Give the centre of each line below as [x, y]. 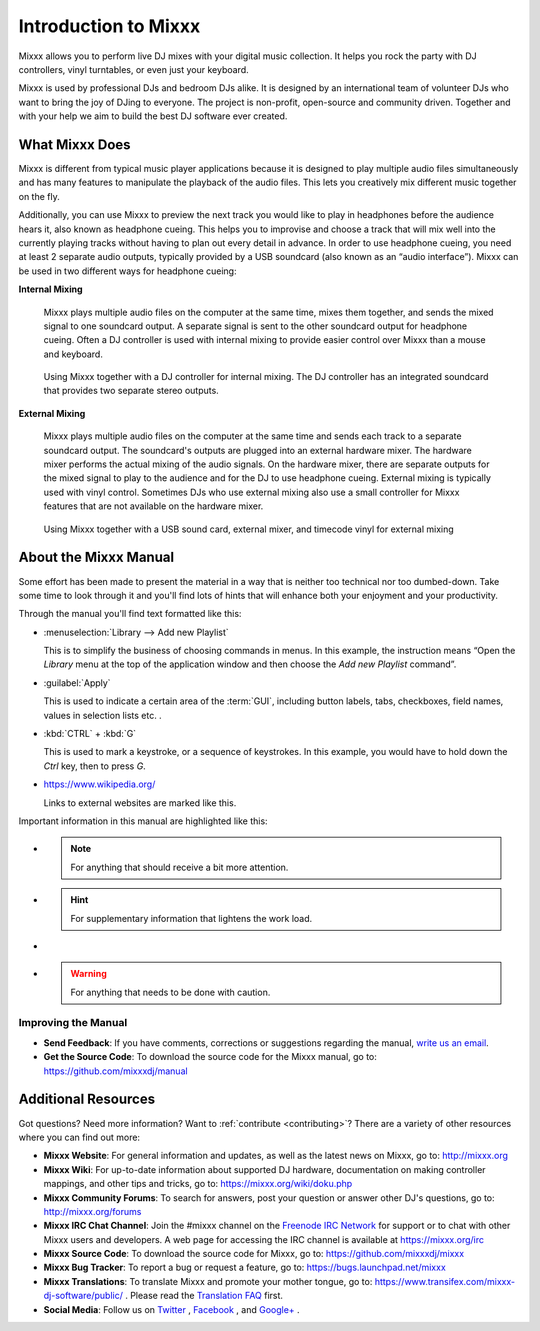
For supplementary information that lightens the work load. [191, 918]
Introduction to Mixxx [109, 26]
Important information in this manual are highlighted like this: [143, 821]
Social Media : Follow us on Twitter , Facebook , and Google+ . [171, 1309]
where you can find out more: [79, 1137]
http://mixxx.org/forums [92, 1211]
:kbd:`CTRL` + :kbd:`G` [90, 734]
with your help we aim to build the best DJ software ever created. [153, 116]
